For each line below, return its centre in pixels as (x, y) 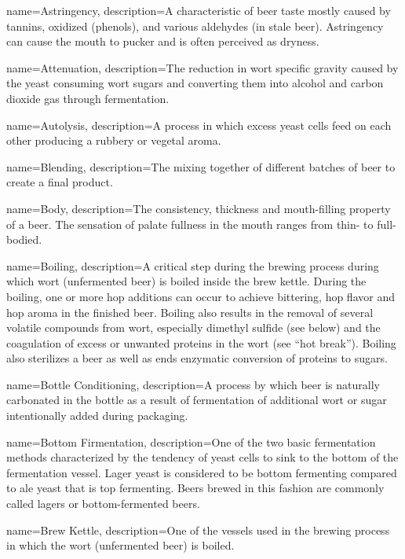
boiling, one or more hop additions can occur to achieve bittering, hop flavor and (201, 296)
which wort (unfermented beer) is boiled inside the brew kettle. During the (186, 281)
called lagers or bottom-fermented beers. (103, 504)
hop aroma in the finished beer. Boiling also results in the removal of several (190, 312)
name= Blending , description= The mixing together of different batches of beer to (201, 166)
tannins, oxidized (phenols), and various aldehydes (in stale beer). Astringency (195, 26)
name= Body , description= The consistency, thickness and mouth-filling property (199, 208)
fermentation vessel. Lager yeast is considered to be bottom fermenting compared (202, 472)
